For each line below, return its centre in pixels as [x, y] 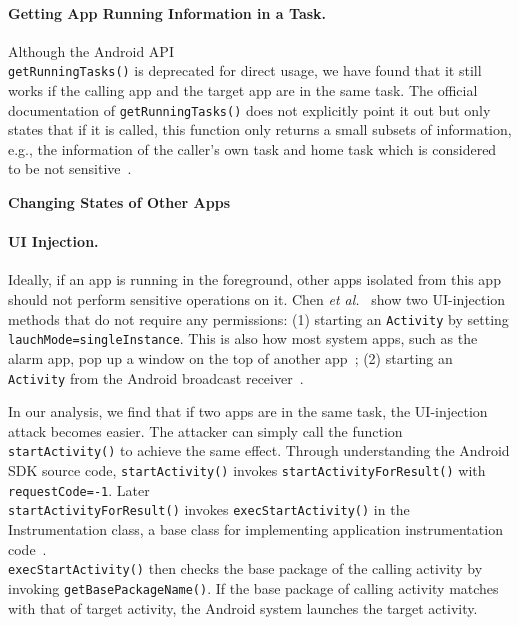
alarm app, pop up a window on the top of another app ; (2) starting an [230, 357]
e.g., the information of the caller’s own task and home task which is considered [252, 148]
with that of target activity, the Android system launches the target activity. [243, 607]
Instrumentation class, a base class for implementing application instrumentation [255, 529]
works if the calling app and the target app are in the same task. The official [243, 90]
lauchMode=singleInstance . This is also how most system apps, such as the [243, 338]
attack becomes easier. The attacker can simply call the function [205, 430]
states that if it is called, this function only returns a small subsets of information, [260, 129]
